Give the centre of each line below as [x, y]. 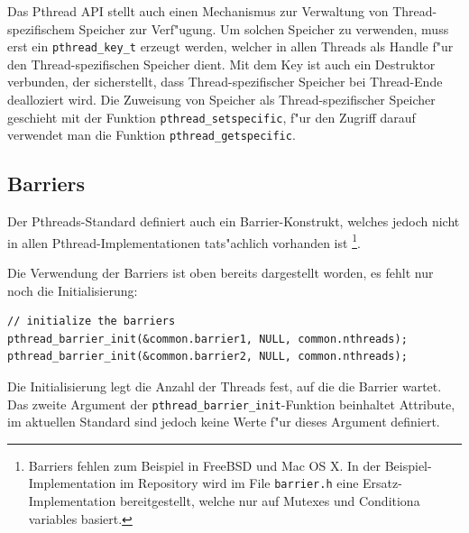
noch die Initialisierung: [73, 290]
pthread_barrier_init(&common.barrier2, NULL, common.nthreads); [207, 357]
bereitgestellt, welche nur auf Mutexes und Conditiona [270, 501]
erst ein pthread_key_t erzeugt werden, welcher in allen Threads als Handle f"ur [230, 46]
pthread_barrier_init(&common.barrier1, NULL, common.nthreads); [207, 339]
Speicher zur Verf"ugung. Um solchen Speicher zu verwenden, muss [264, 28]
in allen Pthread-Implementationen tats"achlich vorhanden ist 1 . [184, 241]
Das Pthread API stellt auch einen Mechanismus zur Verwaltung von [198, 11]
